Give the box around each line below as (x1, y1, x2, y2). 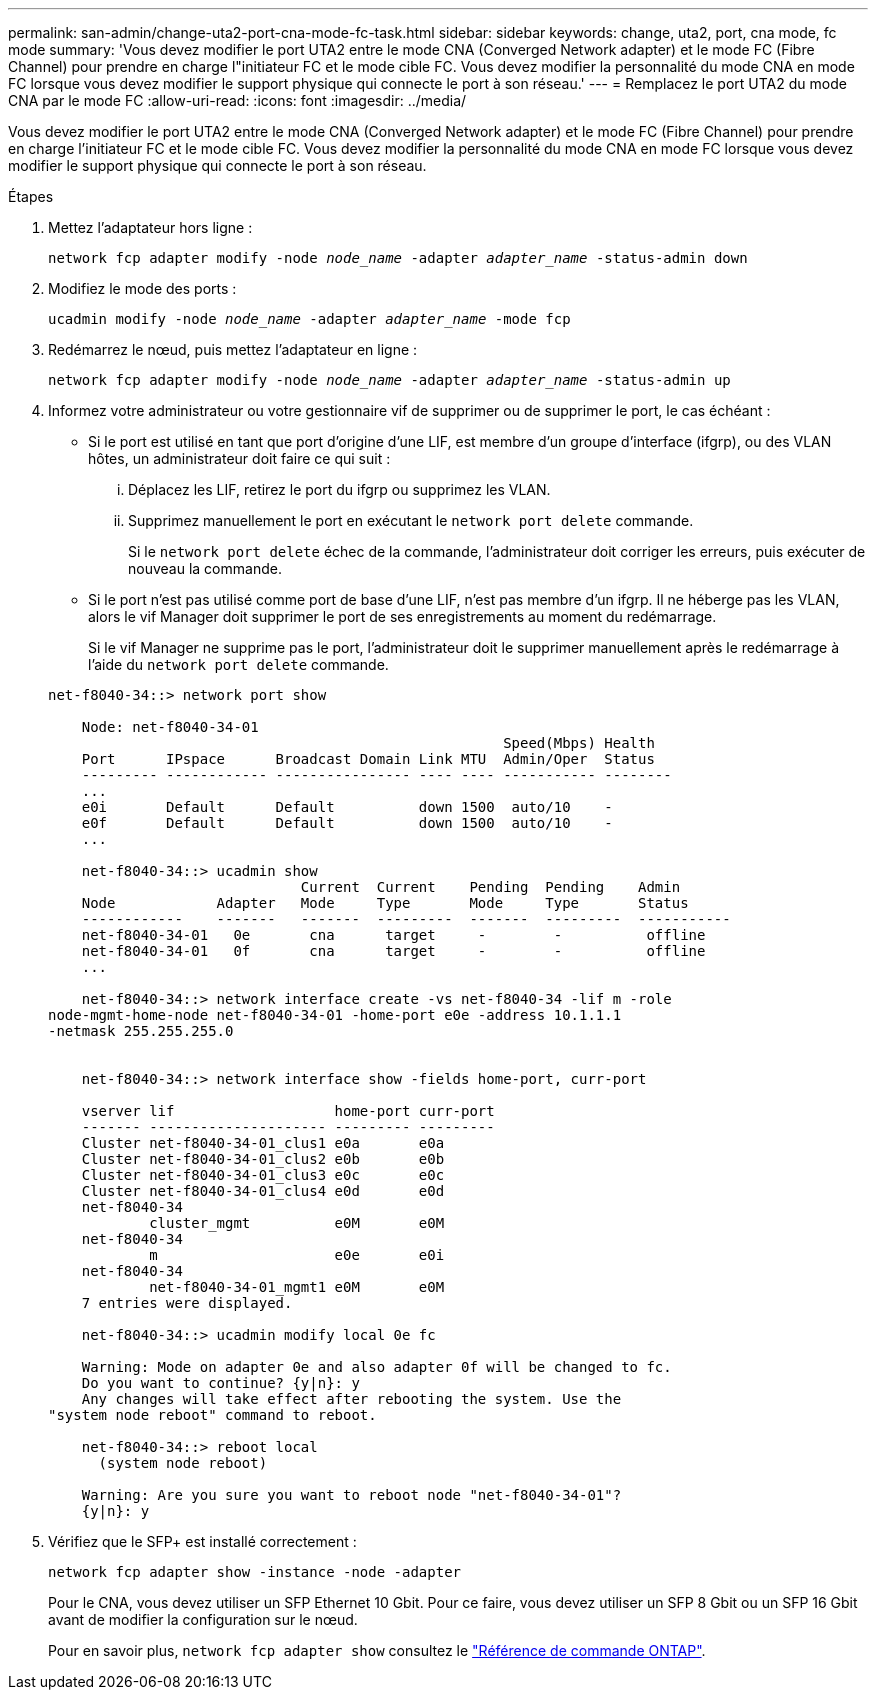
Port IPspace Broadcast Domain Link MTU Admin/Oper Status (81, 751, 655, 767)
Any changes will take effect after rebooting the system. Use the (81, 1391, 622, 1407)
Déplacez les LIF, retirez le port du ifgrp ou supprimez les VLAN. (128, 481, 551, 498)
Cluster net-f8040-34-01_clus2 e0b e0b (81, 1151, 445, 1167)
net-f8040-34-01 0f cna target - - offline (81, 943, 706, 959)
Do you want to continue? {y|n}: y (81, 1375, 360, 1391)
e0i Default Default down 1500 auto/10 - (81, 799, 613, 815)
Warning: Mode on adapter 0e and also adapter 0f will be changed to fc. (81, 1359, 672, 1375)
